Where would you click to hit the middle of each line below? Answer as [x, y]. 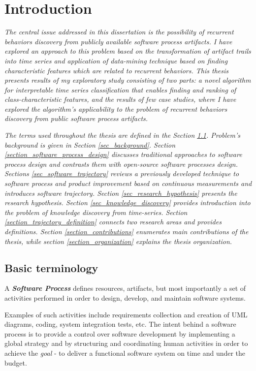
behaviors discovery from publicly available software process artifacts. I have [118, 41]
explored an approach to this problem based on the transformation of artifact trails [128, 51]
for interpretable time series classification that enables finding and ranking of [120, 89]
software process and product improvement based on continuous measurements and [128, 183]
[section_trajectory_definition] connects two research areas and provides [113, 222]
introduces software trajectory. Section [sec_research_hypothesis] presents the [121, 193]
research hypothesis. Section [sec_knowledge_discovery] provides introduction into [128, 202]
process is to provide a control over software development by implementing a [120, 333]
